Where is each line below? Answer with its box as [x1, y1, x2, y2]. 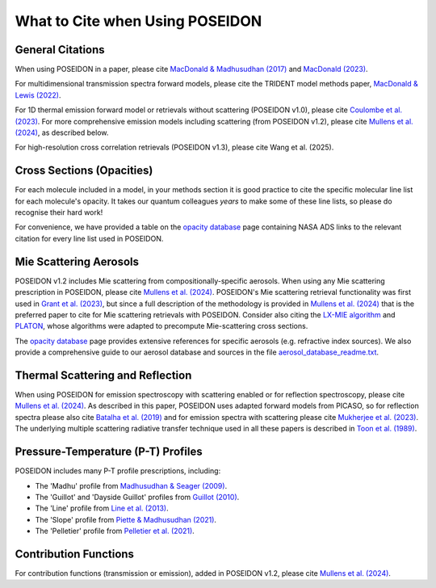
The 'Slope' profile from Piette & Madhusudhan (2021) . [35, 514, 217, 524]
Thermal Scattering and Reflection [15, 368, 192, 382]
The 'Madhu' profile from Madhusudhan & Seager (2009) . [35, 481, 228, 490]
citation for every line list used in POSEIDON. [15, 233, 164, 243]
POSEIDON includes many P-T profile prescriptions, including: [15, 466, 221, 476]
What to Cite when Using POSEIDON [15, 12, 262, 30]
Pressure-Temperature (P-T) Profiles [15, 445, 203, 459]
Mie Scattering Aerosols [15, 254, 140, 268]
